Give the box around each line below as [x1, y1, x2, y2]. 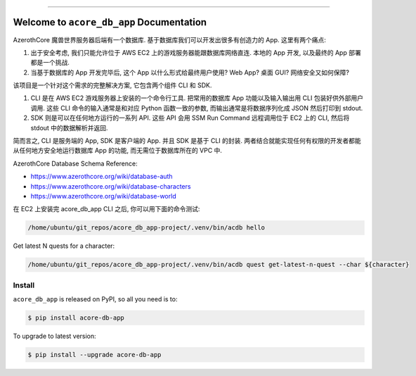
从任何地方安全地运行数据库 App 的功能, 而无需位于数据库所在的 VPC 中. [13, 146, 223, 155]
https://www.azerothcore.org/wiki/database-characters [30, 182, 191, 190]
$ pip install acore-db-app [27, 314, 124, 322]
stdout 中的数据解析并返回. [30, 123, 108, 132]
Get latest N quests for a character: [13, 242, 115, 250]
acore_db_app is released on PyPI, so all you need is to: [13, 295, 178, 303]
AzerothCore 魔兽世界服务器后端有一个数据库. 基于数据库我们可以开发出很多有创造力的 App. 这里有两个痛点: [13, 35, 327, 44]
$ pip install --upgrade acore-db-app [27, 351, 162, 359]
